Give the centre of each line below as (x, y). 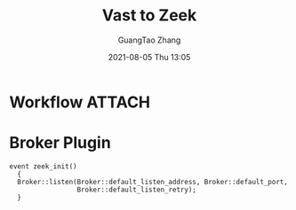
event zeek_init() (43, 166)
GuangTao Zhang (149, 40)
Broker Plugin (60, 143)
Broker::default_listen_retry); (137, 190)
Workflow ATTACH (80, 102)
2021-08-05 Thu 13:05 (149, 57)
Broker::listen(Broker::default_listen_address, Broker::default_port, (153, 182)
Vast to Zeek (149, 16)
